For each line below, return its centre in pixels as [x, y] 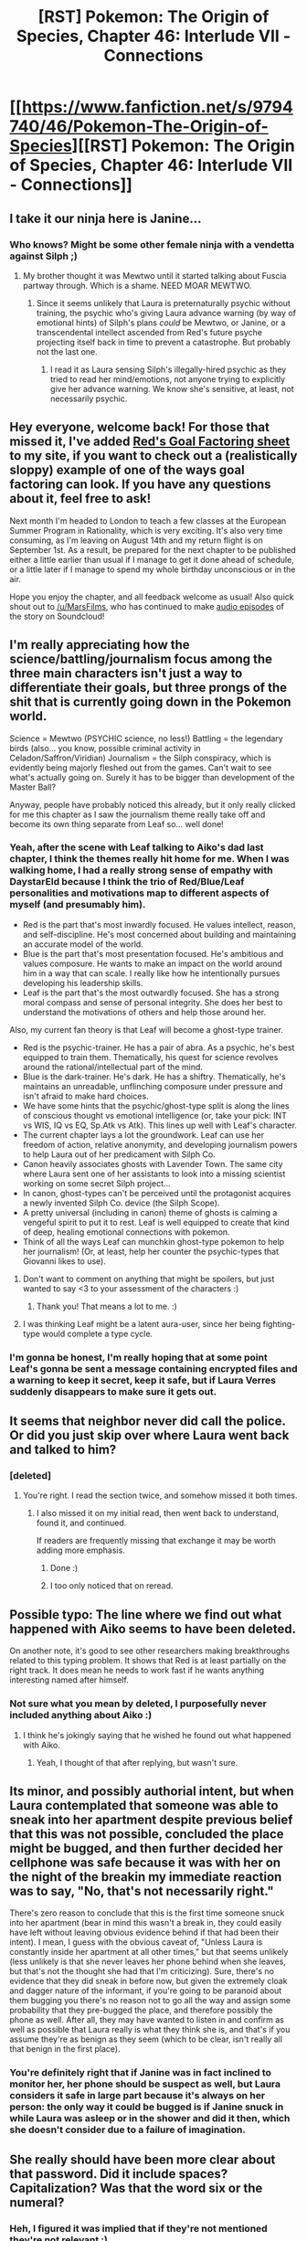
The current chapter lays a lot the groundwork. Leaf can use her [143, 1134]
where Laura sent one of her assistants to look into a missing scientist [154, 1174]
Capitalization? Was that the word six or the [136, 2188]
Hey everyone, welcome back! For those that [139, 427]
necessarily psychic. [89, 398]
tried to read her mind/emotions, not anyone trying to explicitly [168, 379]
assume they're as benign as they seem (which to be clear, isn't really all [146, 2039]
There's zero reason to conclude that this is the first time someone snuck [147, 1913]
